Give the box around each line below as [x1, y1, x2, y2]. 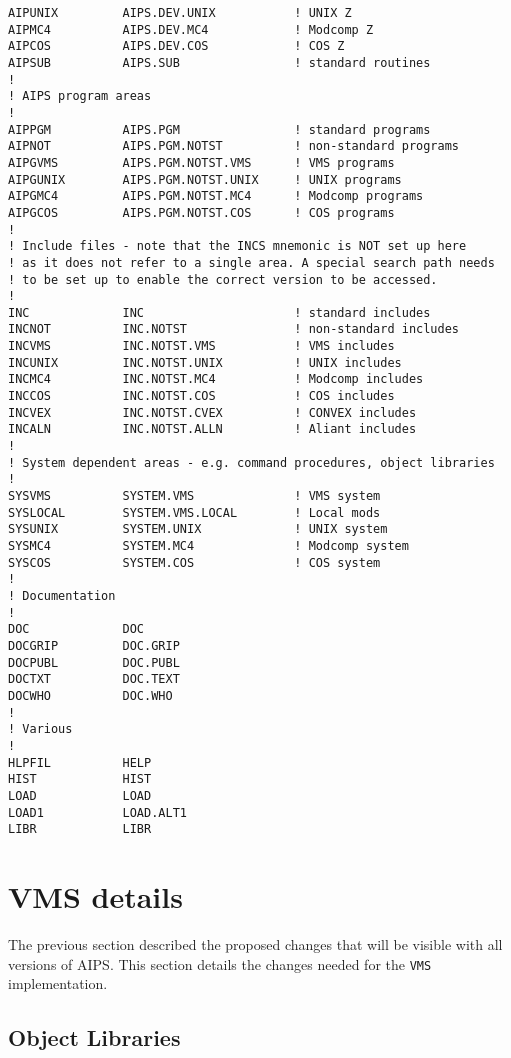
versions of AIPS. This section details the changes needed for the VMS [8, 953, 432, 974]
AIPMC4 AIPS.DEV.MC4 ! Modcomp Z [8, 22, 374, 37]
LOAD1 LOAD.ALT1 [8, 805, 187, 820]
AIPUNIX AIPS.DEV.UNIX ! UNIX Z [8, 6, 352, 20]
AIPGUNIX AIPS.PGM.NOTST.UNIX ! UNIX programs [8, 172, 402, 187]
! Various [8, 722, 73, 737]
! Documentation [8, 588, 116, 603]
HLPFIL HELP [8, 755, 152, 770]
